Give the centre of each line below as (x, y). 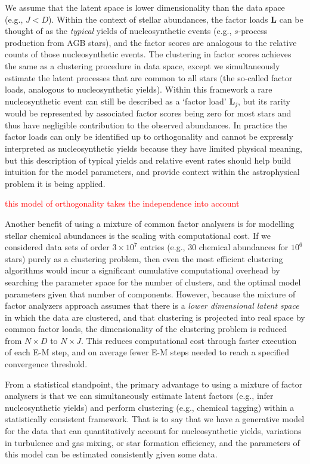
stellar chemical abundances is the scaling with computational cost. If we (138, 235)
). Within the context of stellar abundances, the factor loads (158, 19)
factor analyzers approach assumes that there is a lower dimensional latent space (152, 305)
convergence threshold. (46, 364)
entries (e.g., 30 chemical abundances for (214, 247)
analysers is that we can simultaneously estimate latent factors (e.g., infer (139, 396)
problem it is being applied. (55, 183)
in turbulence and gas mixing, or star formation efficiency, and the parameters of (152, 442)
